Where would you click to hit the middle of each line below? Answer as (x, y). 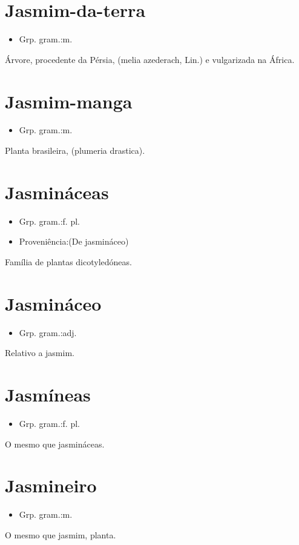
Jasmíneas (48, 395)
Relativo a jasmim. (40, 353)
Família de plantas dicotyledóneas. (68, 261)
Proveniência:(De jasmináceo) (74, 241)
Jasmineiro (51, 485)
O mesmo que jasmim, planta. (61, 534)
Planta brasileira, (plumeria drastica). (75, 150)
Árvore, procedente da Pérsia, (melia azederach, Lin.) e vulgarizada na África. (150, 59)
